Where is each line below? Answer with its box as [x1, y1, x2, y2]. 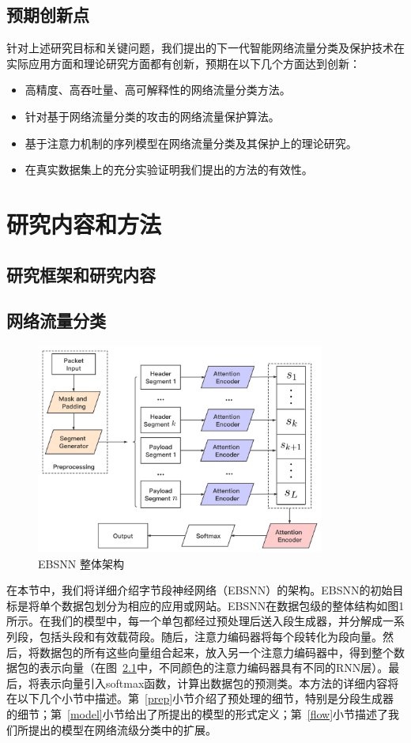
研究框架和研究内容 [6, 262, 156, 286]
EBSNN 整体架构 [38, 555, 124, 571]
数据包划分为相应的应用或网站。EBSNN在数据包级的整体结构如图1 [61, 597, 405, 613]
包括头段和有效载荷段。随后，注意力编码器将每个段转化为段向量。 [39, 628, 383, 644]
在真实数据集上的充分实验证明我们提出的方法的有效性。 [25, 161, 313, 178]
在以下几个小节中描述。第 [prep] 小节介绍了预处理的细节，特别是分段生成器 [6, 690, 394, 707]
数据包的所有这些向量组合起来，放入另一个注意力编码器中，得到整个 [39, 643, 394, 660]
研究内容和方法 [6, 207, 162, 239]
